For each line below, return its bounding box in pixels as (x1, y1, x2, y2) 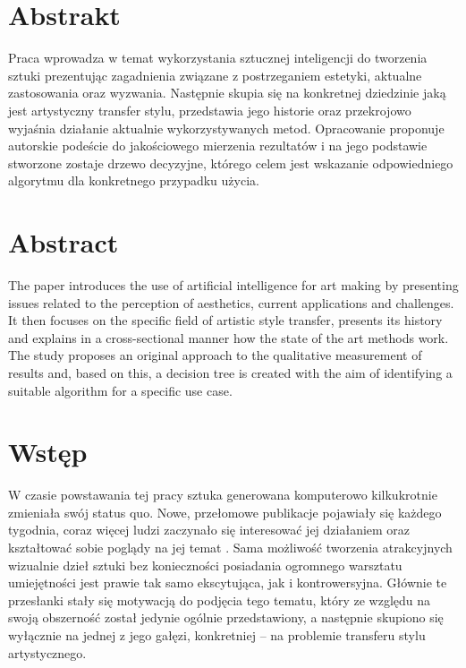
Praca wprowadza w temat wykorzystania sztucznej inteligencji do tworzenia (8, 48, 428, 67)
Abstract (8, 224, 119, 261)
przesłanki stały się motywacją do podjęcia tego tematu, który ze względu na (8, 590, 431, 609)
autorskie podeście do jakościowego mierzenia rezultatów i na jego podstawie (8, 136, 428, 155)
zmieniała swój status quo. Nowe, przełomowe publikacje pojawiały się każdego (8, 502, 442, 521)
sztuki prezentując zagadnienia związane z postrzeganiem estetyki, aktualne (8, 65, 422, 84)
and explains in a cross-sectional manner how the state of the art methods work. (8, 328, 449, 347)
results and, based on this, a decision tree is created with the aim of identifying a (8, 363, 453, 381)
